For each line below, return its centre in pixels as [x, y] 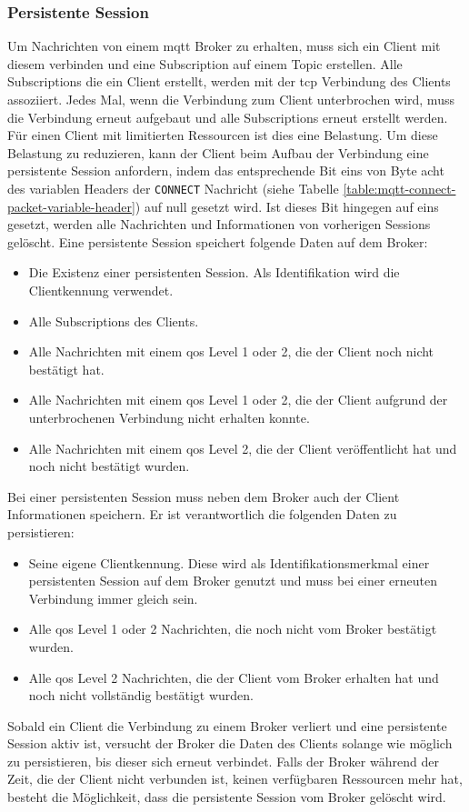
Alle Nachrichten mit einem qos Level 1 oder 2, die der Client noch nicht [231, 351]
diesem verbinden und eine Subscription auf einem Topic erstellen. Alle [205, 63]
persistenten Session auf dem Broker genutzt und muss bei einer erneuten [233, 581]
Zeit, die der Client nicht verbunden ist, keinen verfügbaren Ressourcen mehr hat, [235, 779]
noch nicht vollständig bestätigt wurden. [141, 695]
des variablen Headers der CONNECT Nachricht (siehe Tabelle [173, 188]
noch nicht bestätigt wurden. [109, 466]
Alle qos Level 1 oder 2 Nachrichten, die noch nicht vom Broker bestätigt [233, 629]
